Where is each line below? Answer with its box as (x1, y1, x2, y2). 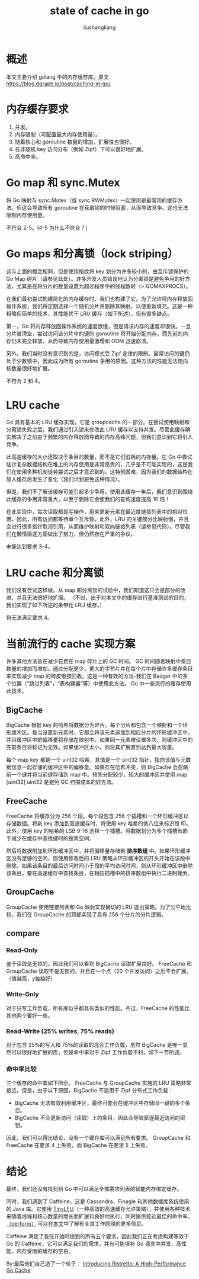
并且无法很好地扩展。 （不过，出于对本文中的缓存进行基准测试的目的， (16, 594, 190, 601)
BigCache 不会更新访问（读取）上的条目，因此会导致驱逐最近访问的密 (14, 1114, 185, 1121)
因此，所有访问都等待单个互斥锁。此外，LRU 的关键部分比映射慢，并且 (16, 515, 190, 523)
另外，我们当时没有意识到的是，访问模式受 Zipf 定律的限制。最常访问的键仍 (6, 350, 190, 357)
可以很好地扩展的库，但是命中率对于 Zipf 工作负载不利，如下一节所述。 (11, 1049, 185, 1056)
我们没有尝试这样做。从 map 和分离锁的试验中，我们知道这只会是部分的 (6, 586, 181, 594)
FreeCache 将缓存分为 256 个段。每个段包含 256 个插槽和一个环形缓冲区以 (6, 812, 189, 819)
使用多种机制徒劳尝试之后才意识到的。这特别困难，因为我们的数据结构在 (16, 468, 193, 475)
